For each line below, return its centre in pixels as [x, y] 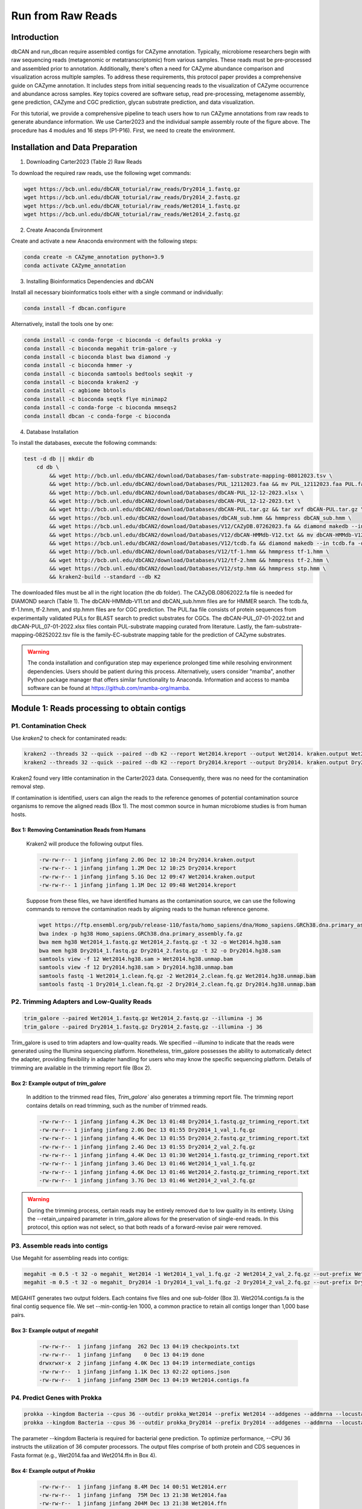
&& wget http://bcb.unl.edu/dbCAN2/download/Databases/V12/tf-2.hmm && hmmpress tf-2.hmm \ [189, 560]
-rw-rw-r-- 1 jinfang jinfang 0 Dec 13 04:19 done [122, 1355]
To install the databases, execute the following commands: [84, 443]
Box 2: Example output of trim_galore [59, 1083]
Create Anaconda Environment [64, 230]
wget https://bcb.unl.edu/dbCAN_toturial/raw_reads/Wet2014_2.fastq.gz [132, 215]
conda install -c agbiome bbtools [75, 391]
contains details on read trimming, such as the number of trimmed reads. [117, 1105]
